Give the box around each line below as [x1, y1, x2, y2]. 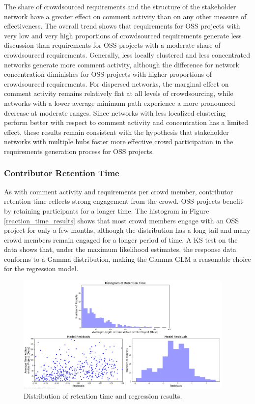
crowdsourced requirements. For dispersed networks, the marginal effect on [4, 78, 229, 89]
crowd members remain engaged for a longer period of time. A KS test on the [4, 234, 238, 245]
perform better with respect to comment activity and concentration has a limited [4, 117, 248, 127]
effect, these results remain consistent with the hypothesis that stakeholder [4, 126, 229, 137]
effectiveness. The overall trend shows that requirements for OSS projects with [4, 21, 240, 31]
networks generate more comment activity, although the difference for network [4, 59, 239, 69]
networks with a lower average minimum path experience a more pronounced [4, 97, 235, 108]
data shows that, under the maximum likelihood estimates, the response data [4, 244, 236, 254]
